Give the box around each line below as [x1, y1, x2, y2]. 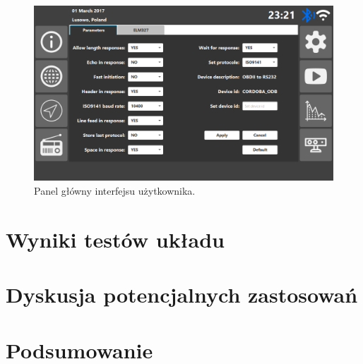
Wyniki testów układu [6, 224, 225, 253]
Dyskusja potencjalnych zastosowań [6, 280, 358, 309]
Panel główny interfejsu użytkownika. [34, 183, 196, 198]
